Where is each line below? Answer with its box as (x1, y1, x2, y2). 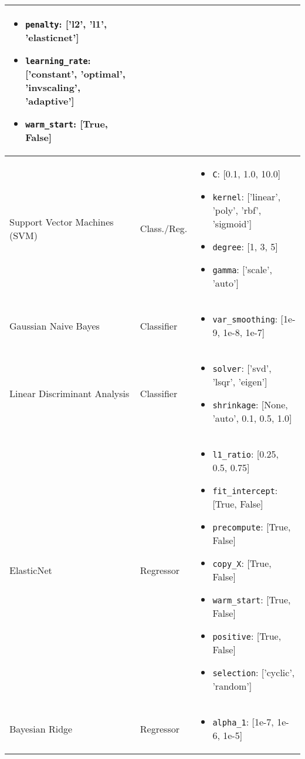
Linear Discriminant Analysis (9, 386, 130, 400)
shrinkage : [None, (212, 398, 288, 411)
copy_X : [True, (212, 556, 272, 570)
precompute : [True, (212, 520, 291, 533)
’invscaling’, (25, 80, 81, 94)
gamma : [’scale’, (212, 263, 272, 276)
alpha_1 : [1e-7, (212, 715, 274, 728)
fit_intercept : (212, 483, 278, 497)
